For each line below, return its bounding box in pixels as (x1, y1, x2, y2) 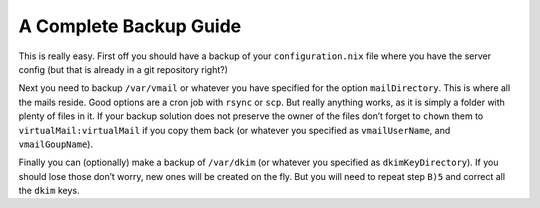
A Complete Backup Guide (18, 15, 242, 37)
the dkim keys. (18, 185, 80, 197)
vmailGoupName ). (18, 138, 94, 150)
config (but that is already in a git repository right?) (18, 63, 229, 75)
